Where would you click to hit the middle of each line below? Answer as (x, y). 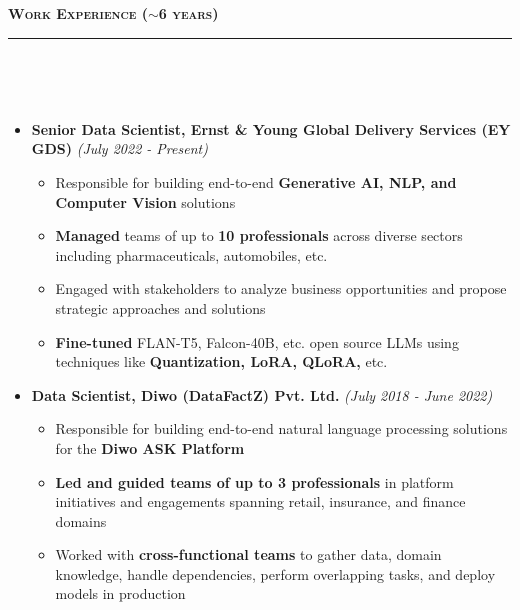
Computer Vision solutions (145, 201)
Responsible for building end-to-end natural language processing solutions (281, 428)
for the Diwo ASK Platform (150, 447)
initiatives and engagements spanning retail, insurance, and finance (260, 501)
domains (81, 520)
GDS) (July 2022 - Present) (119, 148)
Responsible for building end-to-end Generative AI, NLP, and (256, 181)
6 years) (188, 13)
